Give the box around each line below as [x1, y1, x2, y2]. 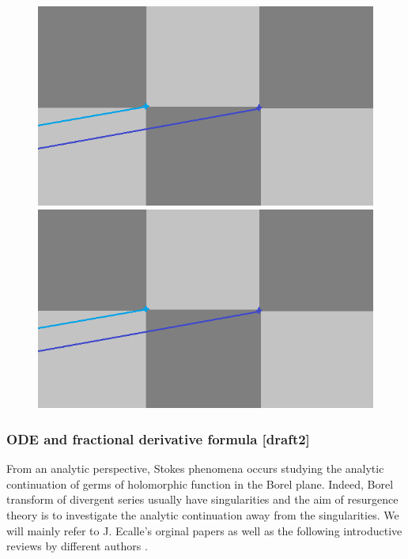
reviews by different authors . [6, 538, 148, 554]
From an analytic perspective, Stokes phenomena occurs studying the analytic [6, 460, 384, 477]
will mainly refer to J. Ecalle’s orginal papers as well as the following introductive [6, 522, 402, 538]
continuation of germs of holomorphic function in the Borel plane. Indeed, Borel [6, 475, 394, 492]
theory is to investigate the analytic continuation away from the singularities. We [6, 507, 399, 523]
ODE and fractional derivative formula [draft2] [6, 429, 310, 448]
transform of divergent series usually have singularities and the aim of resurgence [6, 491, 399, 508]
